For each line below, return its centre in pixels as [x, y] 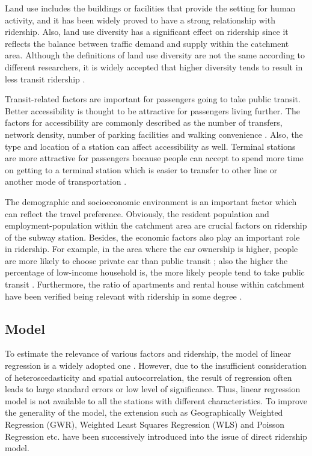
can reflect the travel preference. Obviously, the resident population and [137, 213]
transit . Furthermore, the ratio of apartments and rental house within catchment [155, 284]
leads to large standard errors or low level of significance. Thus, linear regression [153, 389]
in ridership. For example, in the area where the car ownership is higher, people [151, 249]
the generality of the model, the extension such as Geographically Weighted [144, 412]
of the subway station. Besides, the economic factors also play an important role [152, 237]
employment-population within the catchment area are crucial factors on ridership [156, 225]
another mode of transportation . [66, 181]
